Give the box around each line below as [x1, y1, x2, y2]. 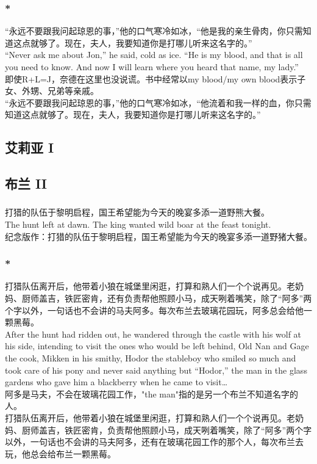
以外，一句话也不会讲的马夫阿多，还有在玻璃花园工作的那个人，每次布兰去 [5, 435, 304, 448]
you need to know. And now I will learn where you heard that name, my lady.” [5, 60, 299, 73]
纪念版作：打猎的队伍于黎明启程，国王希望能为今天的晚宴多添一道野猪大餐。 [5, 230, 312, 242]
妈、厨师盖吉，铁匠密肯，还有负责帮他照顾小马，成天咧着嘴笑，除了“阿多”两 [5, 292, 312, 305]
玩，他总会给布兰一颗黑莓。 [5, 447, 116, 460]
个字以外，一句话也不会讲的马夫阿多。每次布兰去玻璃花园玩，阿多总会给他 [5, 303, 304, 316]
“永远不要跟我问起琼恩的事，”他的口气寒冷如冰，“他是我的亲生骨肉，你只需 [5, 24, 303, 37]
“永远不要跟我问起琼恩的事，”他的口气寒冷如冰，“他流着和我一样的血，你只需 [5, 96, 312, 109]
